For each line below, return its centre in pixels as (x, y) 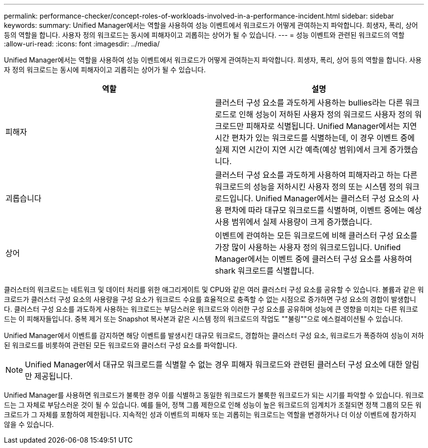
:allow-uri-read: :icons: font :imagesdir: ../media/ (82, 44)
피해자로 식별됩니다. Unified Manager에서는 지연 (332, 126)
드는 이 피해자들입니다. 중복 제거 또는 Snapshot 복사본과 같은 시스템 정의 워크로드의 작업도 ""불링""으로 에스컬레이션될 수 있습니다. (203, 319)
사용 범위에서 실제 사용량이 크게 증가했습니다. (294, 222)
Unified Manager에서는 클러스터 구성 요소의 (332, 198)
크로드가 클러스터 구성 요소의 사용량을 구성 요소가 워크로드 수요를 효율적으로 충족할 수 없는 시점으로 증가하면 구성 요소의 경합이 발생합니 (210, 299)
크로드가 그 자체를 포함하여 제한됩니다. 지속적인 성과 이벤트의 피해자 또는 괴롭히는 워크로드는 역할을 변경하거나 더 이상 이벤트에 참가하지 (210, 415)
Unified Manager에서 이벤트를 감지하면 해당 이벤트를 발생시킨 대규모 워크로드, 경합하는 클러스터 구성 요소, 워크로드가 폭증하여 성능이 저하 (214, 335)
